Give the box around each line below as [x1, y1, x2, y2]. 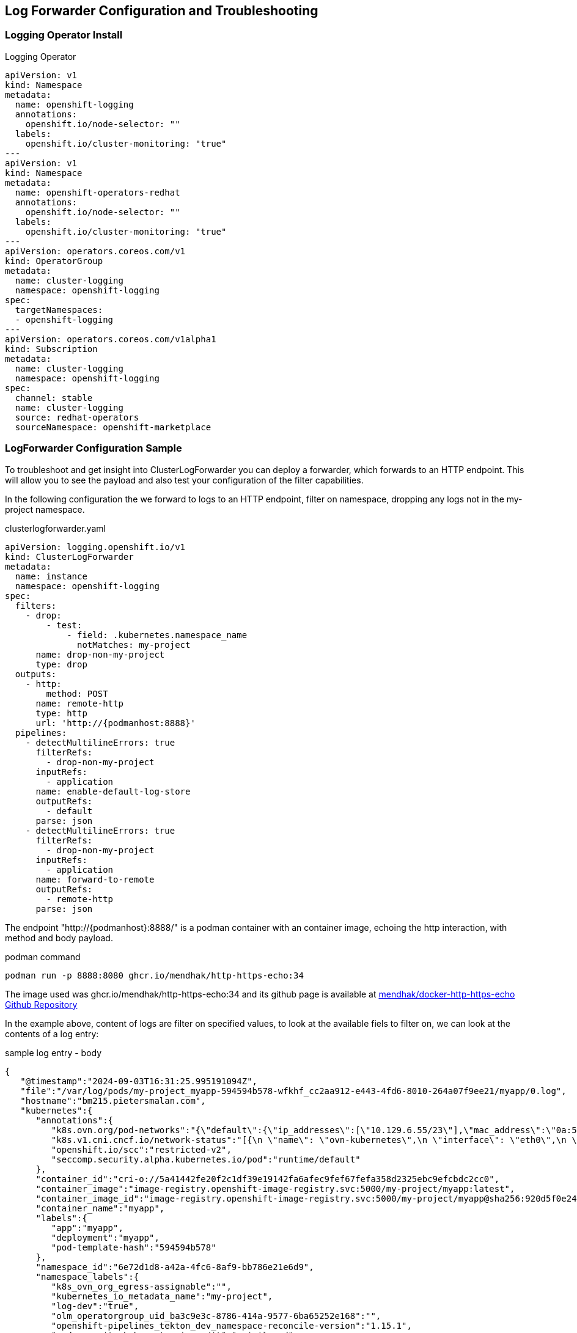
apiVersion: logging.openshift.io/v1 [5, 542, 186, 552]
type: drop [35, 659, 87, 669]
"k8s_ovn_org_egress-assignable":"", [51, 1281, 232, 1291]
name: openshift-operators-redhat [15, 187, 180, 197]
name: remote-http [35, 698, 123, 708]
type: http [35, 708, 87, 718]
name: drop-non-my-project [35, 649, 165, 659]
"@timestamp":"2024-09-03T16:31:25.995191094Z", [20, 1076, 258, 1086]
